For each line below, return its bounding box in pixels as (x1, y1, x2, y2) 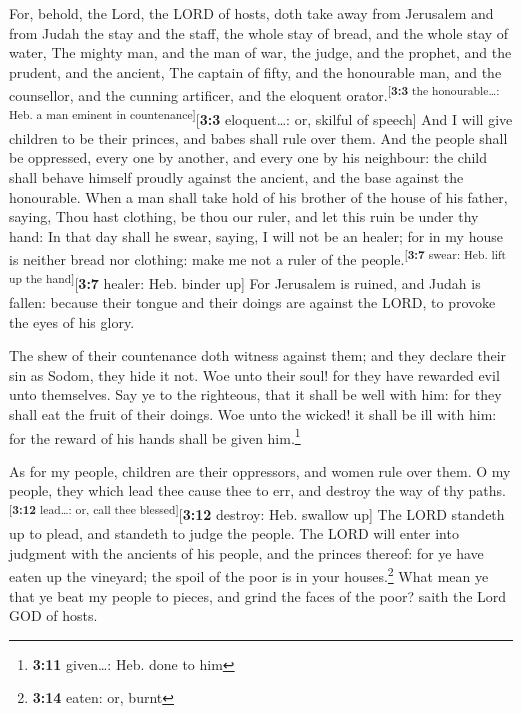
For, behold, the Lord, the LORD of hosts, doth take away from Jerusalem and (9, 3, 494, 23)
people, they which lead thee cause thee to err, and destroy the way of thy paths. (9, 480, 506, 501)
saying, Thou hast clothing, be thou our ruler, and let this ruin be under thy (9, 206, 479, 227)
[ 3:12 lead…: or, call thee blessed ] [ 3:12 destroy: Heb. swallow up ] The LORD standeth (9, 500, 505, 524)
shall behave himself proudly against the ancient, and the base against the (9, 167, 464, 188)
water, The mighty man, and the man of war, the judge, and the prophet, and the (9, 42, 512, 63)
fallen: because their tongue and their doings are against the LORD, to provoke (9, 291, 496, 312)
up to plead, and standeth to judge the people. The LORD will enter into (9, 523, 459, 544)
